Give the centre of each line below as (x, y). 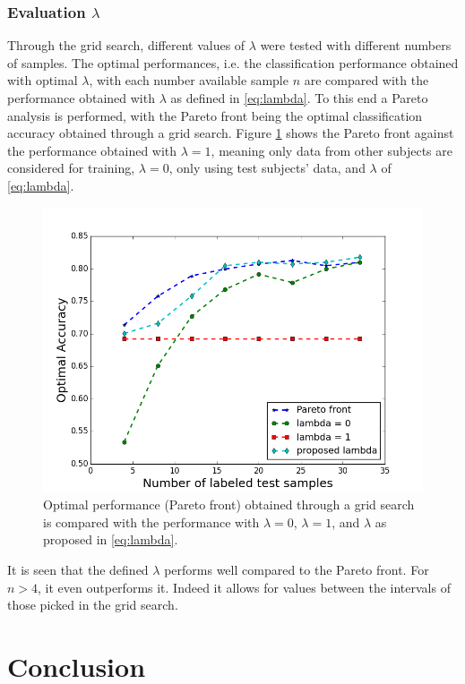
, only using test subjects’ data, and (267, 168)
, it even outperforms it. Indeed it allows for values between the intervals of (244, 587)
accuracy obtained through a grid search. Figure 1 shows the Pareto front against (231, 133)
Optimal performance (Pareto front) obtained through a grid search (229, 504)
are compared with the (366, 80)
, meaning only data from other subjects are (332, 150)
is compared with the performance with (151, 522)
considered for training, (71, 168)
